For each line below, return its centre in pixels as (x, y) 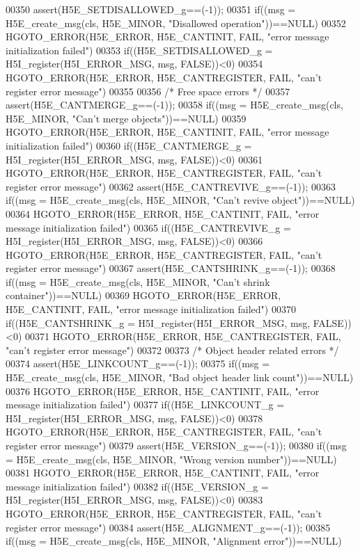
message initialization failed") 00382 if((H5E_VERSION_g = (137, 486)
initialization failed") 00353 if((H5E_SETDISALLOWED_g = (139, 50)
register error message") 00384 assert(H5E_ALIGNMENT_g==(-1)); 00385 (168, 527)
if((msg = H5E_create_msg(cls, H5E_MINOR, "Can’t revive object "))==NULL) (180, 200)
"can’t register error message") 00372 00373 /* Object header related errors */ (172, 350)
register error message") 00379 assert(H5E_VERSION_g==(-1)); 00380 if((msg (176, 445)
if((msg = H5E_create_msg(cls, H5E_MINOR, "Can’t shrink (138, 281)
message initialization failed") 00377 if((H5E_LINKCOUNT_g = (145, 404)
